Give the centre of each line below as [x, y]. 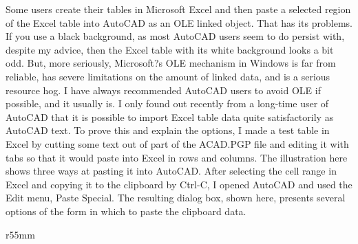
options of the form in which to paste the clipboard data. [126, 211]
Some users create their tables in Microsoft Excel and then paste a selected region [178, 9]
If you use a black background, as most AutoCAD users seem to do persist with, [175, 36]
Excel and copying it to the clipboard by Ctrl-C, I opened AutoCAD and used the [179, 184]
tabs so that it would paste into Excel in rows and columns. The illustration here [177, 157]
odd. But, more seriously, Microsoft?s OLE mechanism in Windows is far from [171, 63]
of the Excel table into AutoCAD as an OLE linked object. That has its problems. [179, 22]
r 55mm [20, 234]
